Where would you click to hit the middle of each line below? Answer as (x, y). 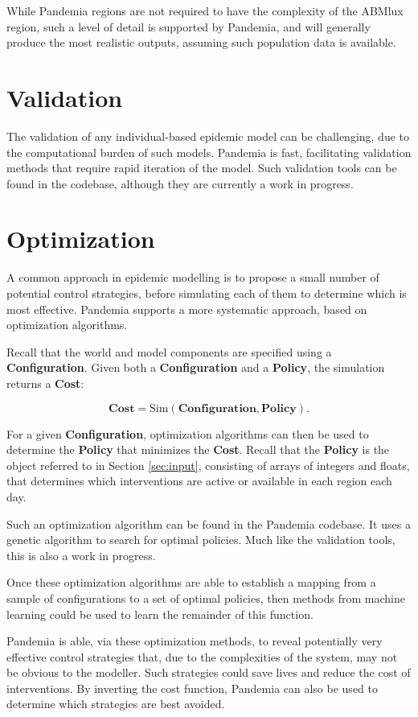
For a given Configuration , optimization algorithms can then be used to (188, 433)
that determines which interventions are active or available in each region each (199, 481)
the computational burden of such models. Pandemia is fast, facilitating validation (209, 152)
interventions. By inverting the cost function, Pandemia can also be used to (192, 688)
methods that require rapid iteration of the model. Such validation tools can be (202, 168)
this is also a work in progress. (81, 555)
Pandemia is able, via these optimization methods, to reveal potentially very (195, 641)
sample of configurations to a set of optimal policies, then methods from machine (206, 597)
